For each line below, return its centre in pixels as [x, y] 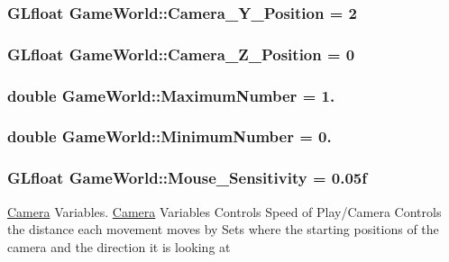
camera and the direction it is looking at [119, 246]
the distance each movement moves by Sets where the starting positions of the [223, 229]
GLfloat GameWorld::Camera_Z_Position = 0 [181, 54]
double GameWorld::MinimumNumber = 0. [170, 136]
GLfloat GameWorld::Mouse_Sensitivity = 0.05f [187, 178]
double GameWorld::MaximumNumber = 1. [171, 95]
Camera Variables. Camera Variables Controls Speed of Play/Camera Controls [224, 211]
